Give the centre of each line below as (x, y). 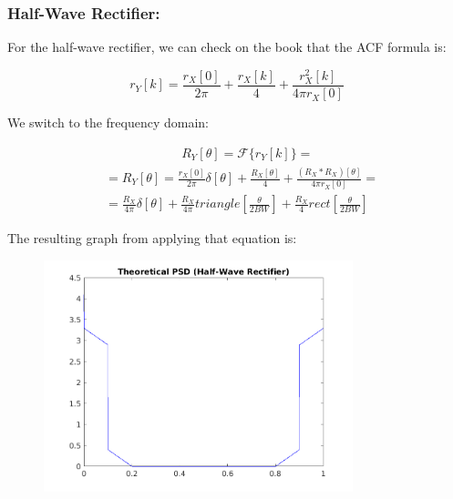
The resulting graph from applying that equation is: (152, 238)
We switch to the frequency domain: (108, 122)
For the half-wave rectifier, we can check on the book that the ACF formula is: (227, 47)
